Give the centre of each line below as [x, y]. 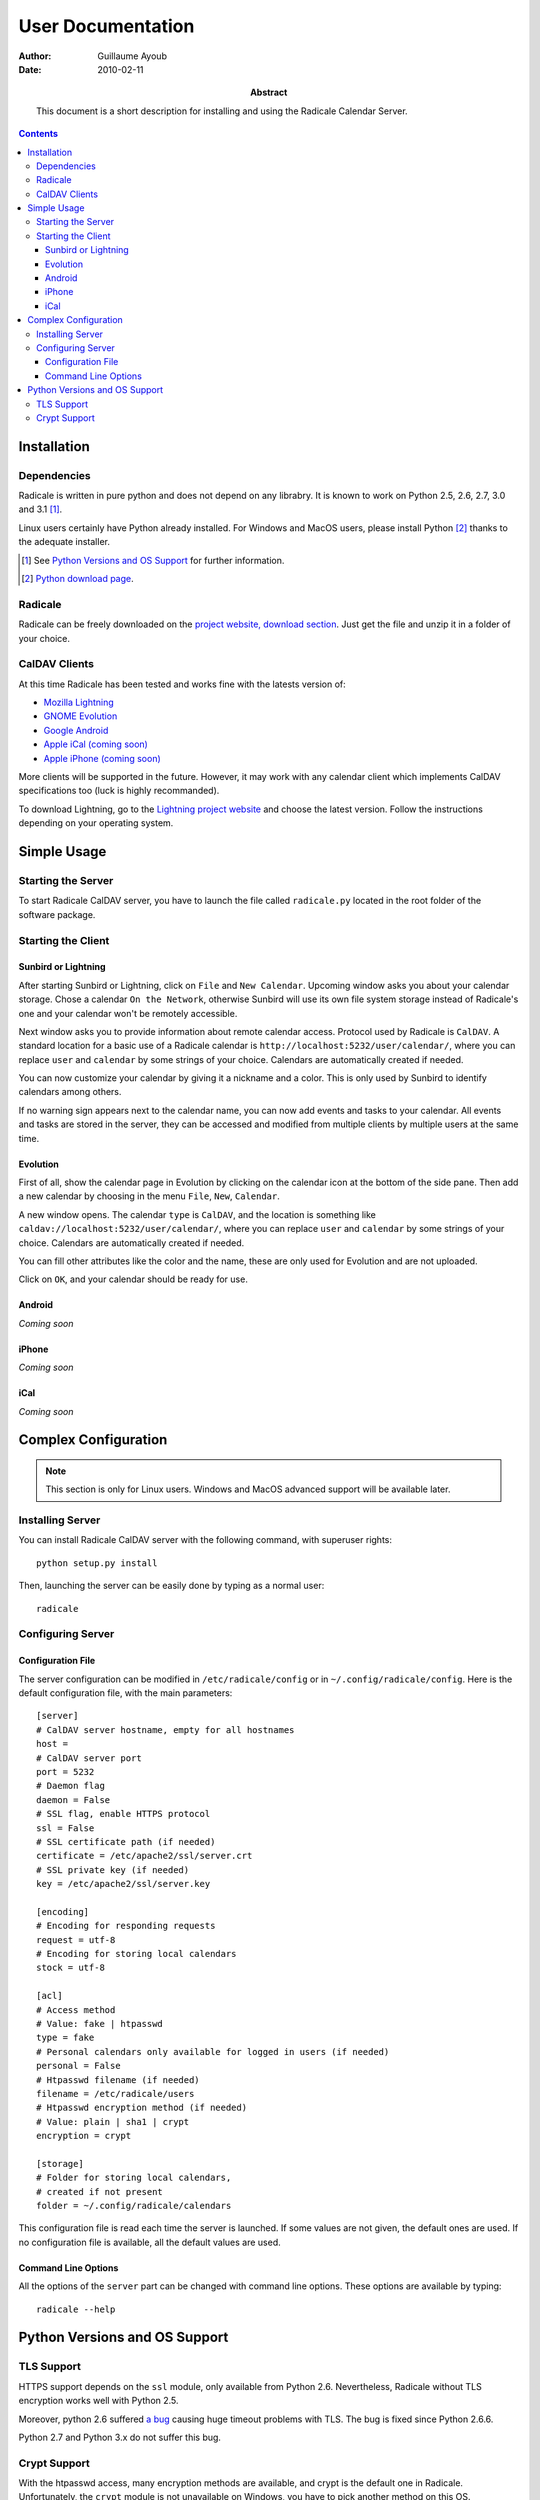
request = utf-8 [76, 1939]
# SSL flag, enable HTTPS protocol [123, 1814]
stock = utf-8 [70, 1968]
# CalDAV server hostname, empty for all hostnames [165, 1729]
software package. [57, 914]
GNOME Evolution [80, 716]
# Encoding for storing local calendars [136, 1954]
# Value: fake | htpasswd [100, 2023]
